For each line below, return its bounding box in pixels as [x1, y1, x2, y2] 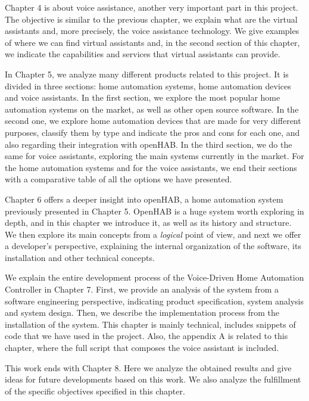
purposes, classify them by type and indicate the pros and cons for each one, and [5, 126, 300, 138]
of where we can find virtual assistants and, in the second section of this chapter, [5, 36, 300, 48]
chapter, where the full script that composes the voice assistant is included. [5, 341, 279, 354]
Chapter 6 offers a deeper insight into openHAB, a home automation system [5, 192, 283, 205]
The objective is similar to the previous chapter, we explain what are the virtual [5, 13, 298, 25]
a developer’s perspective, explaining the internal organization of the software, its [5, 240, 301, 252]
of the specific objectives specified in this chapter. [5, 384, 185, 397]
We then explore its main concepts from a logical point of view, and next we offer [5, 228, 301, 240]
